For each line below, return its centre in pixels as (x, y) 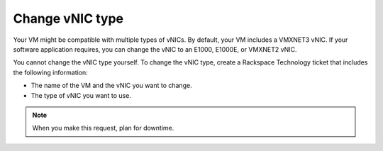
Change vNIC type (68, 18)
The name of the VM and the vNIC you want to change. (111, 86)
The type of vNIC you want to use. (81, 95)
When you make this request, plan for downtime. (103, 128)
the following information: (50, 72)
